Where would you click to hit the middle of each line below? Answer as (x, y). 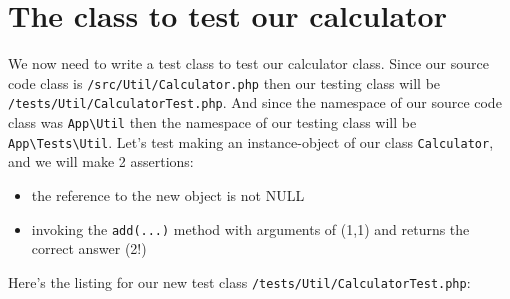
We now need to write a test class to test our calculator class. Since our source (248, 63)
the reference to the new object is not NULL (168, 194)
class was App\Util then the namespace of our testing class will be (212, 122)
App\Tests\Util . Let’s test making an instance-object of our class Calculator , (251, 141)
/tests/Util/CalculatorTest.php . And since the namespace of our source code (255, 102)
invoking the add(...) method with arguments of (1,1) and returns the (250, 228)
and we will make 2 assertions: (101, 161)
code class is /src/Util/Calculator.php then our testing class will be (224, 82)
